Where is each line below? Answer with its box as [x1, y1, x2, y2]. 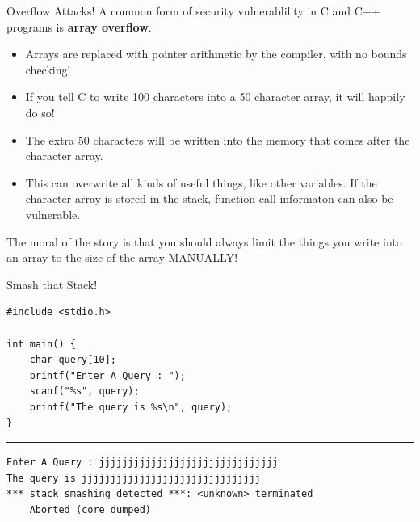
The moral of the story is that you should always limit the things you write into [6, 233, 402, 250]
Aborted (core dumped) [29, 503, 151, 516]
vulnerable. [25, 205, 81, 222]
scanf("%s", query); [29, 385, 140, 398]
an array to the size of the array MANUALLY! [6, 249, 238, 266]
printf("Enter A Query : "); [29, 369, 186, 381]
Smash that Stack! [6, 276, 98, 293]
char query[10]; [29, 354, 117, 366]
